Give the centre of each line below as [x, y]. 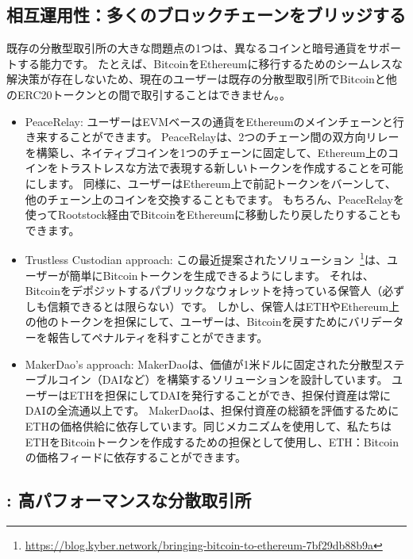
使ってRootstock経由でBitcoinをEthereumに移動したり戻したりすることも [213, 214]
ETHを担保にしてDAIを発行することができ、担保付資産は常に [230, 394]
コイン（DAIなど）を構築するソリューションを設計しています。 [223, 379]
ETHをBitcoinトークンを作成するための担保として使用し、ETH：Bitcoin [212, 441]
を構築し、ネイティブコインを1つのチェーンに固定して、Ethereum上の [206, 152]
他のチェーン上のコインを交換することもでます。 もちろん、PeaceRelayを [214, 199]
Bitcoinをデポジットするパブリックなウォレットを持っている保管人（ [204, 291]
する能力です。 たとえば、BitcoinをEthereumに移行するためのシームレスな [210, 63]
